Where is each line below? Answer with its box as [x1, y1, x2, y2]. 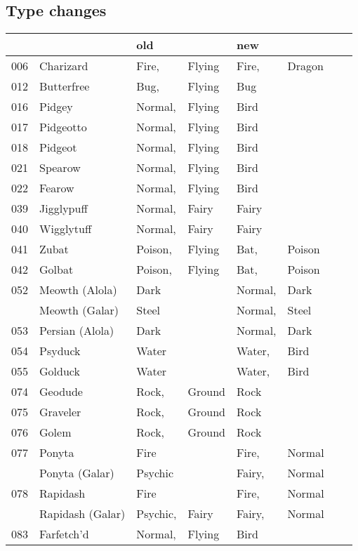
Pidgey [39, 98, 73, 115]
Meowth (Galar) [39, 302, 119, 319]
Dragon [287, 58, 324, 74]
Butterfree [39, 78, 90, 95]
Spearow [39, 159, 81, 176]
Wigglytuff [39, 220, 92, 237]
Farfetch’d [39, 526, 89, 543]
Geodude [39, 383, 83, 400]
